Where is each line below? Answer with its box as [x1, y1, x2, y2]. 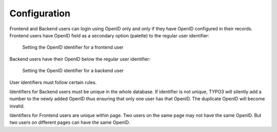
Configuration [9, 8, 71, 19]
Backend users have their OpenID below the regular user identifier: [9, 56, 151, 62]
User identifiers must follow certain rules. [9, 79, 97, 85]
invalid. [9, 103, 25, 109]
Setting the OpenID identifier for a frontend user [22, 44, 124, 51]
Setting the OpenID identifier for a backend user [22, 68, 124, 74]
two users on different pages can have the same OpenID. [9, 119, 130, 125]
